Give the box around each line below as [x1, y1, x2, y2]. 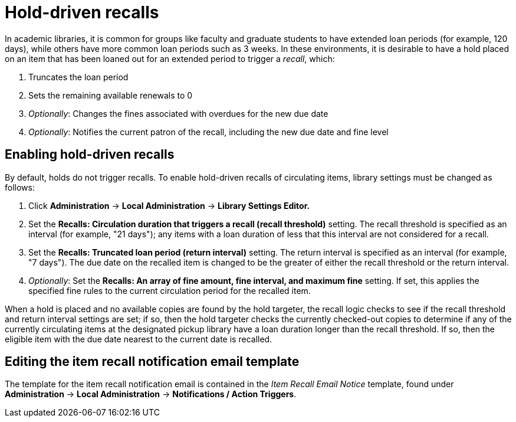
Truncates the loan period [28, 71, 129, 82]
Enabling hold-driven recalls [5, 147, 175, 162]
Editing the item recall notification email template [5, 354, 300, 369]
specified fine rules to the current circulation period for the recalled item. [28, 285, 311, 296]
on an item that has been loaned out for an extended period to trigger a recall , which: [5, 53, 335, 64]
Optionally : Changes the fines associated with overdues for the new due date [28, 108, 328, 119]
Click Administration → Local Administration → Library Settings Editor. [28, 200, 310, 211]
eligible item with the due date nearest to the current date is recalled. [5, 333, 272, 344]
